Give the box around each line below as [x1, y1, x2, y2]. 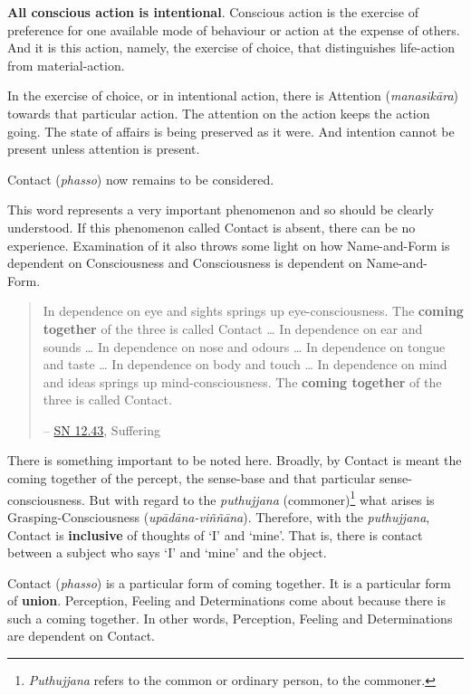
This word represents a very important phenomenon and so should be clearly [7, 200, 434, 219]
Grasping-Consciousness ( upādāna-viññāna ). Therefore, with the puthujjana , [7, 507, 430, 526]
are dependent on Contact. [7, 626, 155, 645]
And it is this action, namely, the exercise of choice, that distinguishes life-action [7, 38, 455, 57]
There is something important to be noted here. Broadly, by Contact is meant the [7, 451, 462, 470]
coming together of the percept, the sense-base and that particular [7, 469, 376, 488]
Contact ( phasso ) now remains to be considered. [7, 169, 274, 188]
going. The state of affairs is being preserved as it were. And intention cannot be [7, 121, 455, 140]
